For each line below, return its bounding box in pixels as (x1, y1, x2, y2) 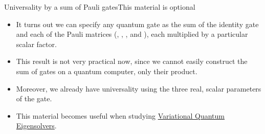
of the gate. (16, 93, 52, 104)
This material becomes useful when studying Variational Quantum (16, 110, 225, 121)
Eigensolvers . (16, 120, 57, 131)
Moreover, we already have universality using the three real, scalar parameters (16, 83, 261, 94)
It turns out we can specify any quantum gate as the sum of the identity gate (16, 18, 259, 29)
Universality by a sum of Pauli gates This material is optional (4, 2, 195, 12)
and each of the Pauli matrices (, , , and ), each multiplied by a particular (16, 29, 248, 39)
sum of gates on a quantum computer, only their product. (16, 65, 197, 76)
